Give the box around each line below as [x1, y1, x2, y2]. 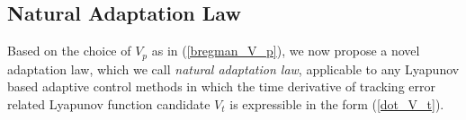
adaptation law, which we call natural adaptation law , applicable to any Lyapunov [7, 59, 460, 78]
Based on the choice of [7, 41, 131, 60]
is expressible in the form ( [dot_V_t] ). [229, 94, 444, 113]
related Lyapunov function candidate [7, 94, 211, 113]
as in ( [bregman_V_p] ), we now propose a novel [151, 41, 420, 60]
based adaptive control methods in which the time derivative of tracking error [7, 77, 435, 96]
